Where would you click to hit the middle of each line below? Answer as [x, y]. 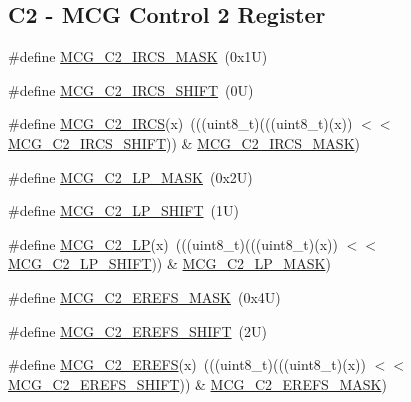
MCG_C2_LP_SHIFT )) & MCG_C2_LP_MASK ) [169, 263]
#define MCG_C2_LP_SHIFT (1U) [123, 210]
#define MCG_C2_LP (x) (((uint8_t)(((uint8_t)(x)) [173, 243]
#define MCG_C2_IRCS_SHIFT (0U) [131, 89]
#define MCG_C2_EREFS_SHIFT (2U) [137, 330]
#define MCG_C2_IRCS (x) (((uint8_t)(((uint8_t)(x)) [180, 123]
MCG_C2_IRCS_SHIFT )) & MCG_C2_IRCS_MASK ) [184, 142]
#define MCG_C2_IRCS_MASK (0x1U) [138, 56]
